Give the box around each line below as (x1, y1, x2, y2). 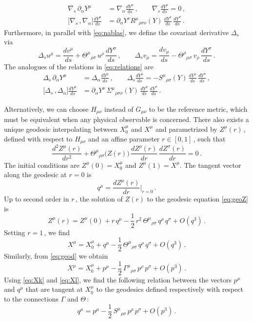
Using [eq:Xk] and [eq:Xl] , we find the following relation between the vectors (4, 274, 232, 284)
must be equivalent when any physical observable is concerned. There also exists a (4, 114, 249, 124)
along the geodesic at (4, 169, 67, 180)
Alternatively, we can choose (4, 103, 89, 114)
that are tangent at (25, 284, 83, 294)
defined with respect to (4, 133, 73, 143)
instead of (104, 103, 134, 114)
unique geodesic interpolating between (4, 123, 118, 134)
